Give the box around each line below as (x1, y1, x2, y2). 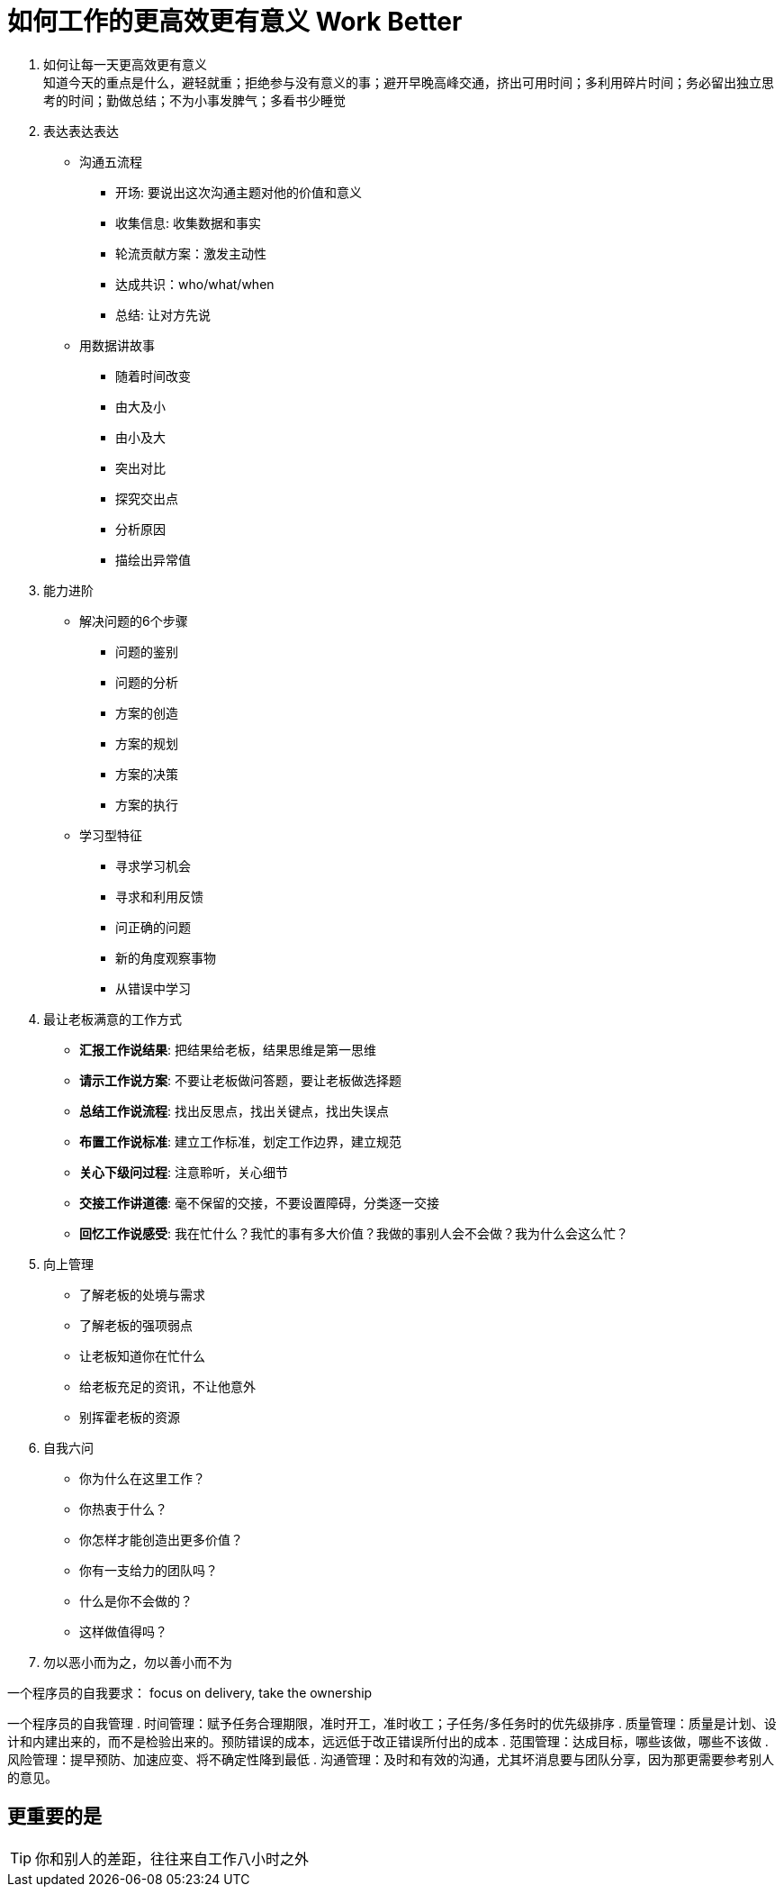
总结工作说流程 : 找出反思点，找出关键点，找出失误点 (79, 1102, 389, 1119)
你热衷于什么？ (79, 1500, 167, 1517)
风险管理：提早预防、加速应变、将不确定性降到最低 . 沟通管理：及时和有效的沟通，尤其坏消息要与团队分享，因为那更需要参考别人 (7, 1751, 774, 1767)
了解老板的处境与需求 (79, 1286, 205, 1302)
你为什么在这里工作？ (79, 1470, 205, 1486)
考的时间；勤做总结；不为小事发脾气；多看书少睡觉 (43, 92, 346, 108)
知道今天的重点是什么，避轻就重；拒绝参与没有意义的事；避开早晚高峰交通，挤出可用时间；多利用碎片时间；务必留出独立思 (43, 74, 774, 90)
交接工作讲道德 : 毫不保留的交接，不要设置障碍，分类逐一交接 (79, 1194, 439, 1210)
